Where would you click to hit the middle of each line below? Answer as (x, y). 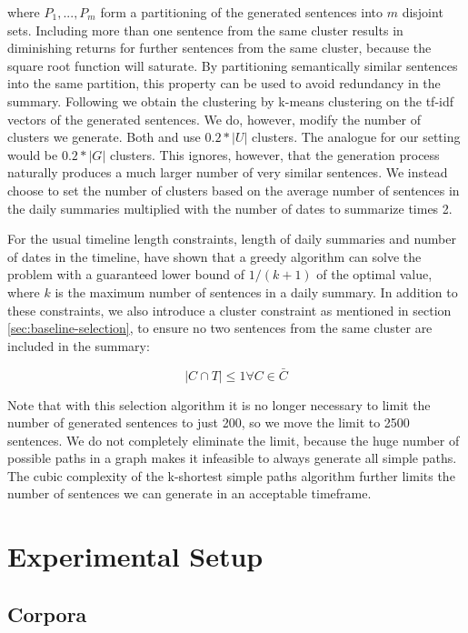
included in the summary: (79, 345)
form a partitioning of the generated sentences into (242, 12)
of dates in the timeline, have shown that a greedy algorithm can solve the (214, 256)
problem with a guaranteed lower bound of (126, 274)
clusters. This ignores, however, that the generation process (274, 154)
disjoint (423, 12)
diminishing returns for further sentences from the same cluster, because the (219, 48)
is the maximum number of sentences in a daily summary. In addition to (256, 291)
